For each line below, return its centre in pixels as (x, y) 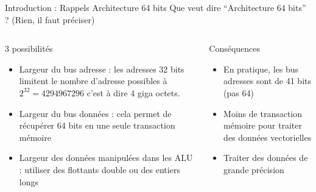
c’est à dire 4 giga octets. (133, 92)
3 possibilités (29, 48)
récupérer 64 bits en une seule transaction (97, 125)
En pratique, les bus (261, 69)
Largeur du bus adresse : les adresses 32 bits (102, 69)
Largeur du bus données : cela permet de (95, 113)
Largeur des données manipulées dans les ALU (106, 158)
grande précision (254, 169)
